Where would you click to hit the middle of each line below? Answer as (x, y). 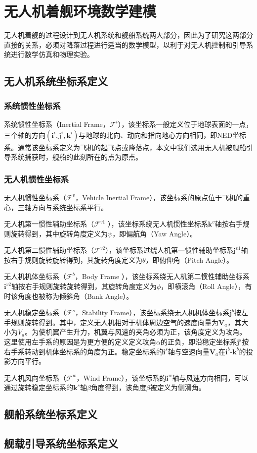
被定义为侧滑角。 (178, 387)
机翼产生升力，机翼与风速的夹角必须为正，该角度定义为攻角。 (146, 332)
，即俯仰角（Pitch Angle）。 (190, 259)
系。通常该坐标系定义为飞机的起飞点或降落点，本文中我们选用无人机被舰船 (125, 147)
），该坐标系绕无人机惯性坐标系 (158, 224)
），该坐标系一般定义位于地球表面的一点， (185, 124)
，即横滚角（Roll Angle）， (203, 286)
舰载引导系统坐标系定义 (61, 443)
